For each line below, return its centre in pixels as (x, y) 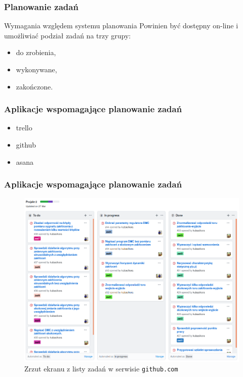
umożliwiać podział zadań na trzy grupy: (68, 35)
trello (24, 128)
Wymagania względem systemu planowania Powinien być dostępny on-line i (121, 26)
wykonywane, (36, 69)
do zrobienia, (36, 52)
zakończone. (34, 86)
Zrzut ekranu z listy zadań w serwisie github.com (101, 369)
